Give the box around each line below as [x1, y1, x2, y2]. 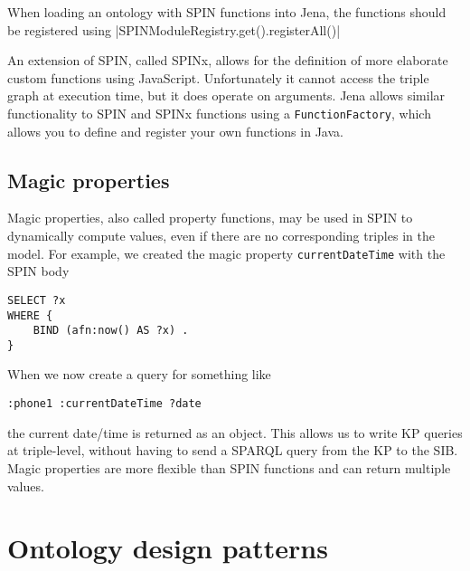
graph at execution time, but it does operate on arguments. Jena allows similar [7, 86, 446, 105]
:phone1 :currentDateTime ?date [7, 397, 202, 411]
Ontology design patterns [7, 529, 328, 566]
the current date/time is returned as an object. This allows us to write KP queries [7, 423, 463, 442]
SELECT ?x [7, 293, 66, 307]
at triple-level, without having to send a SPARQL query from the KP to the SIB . [7, 441, 458, 460]
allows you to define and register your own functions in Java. [7, 121, 343, 140]
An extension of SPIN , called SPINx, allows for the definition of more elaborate [7, 51, 448, 70]
